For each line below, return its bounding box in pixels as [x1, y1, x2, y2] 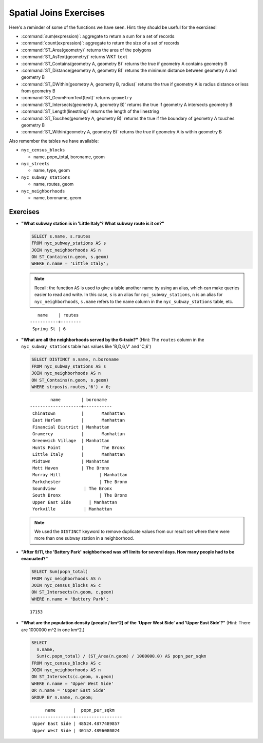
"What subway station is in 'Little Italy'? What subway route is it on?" [21, 220, 165, 226]
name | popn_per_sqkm [45, 707, 115, 713]
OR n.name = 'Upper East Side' [31, 688, 107, 693]
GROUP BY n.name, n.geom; [31, 694, 94, 700]
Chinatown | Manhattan [32, 410, 125, 416]
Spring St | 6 [32, 326, 66, 332]
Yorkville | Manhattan [32, 506, 112, 512]
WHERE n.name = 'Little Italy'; [31, 261, 109, 266]
